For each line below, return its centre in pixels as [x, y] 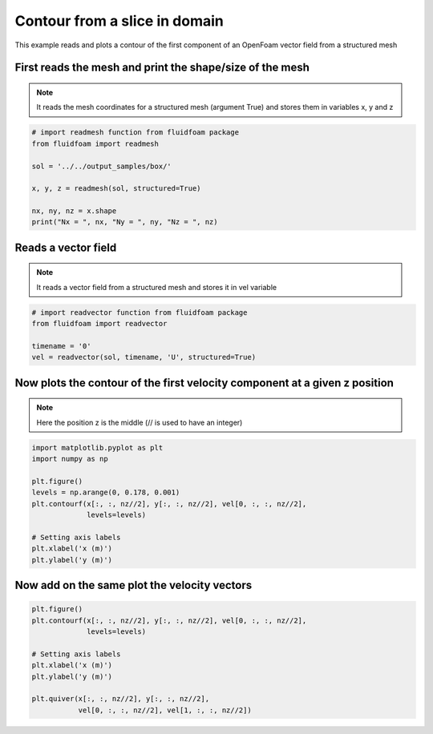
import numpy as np [70, 459]
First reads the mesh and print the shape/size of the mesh [162, 68]
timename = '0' [61, 346]
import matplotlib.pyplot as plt [97, 448]
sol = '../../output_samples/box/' [101, 166]
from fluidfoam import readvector [99, 324]
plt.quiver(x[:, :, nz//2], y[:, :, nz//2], [121, 699]
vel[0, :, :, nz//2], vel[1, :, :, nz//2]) [165, 710]
